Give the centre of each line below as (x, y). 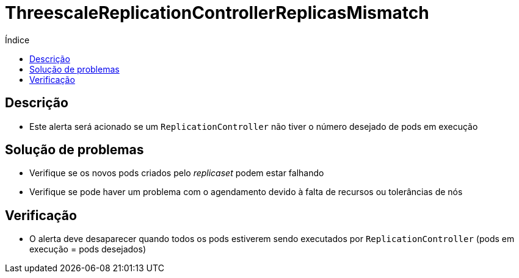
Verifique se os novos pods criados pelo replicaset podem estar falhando (177, 173)
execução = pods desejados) (88, 249)
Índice (17, 40)
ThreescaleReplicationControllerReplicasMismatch (217, 13)
